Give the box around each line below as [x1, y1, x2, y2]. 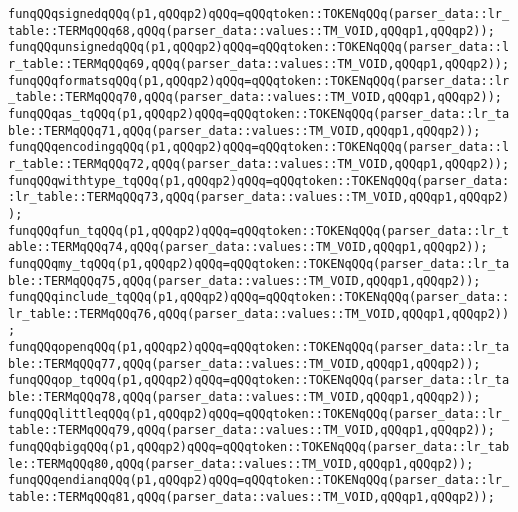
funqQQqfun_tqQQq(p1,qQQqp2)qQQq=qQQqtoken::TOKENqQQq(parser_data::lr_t [8, 223, 510, 238]
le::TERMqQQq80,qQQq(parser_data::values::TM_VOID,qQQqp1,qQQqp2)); [8, 456, 474, 471]
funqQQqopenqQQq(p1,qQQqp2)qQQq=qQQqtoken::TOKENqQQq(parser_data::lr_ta [8, 340, 510, 355]
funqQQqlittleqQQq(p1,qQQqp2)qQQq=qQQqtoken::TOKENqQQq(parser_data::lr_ [8, 406, 510, 421]
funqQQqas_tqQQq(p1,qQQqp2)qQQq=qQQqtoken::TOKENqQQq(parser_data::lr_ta [8, 106, 510, 121]
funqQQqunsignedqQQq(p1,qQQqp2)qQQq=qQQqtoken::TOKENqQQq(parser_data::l [8, 40, 510, 55]
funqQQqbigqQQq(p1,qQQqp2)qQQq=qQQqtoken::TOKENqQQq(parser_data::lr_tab [8, 440, 510, 455]
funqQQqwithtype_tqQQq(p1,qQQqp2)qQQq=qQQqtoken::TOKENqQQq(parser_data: [8, 173, 510, 188]
